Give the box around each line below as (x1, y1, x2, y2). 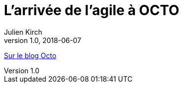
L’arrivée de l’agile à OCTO (4, 2, 180, 19)
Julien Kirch (4, 27, 42, 36)
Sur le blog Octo (4, 51, 57, 60)
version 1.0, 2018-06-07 (4, 36, 81, 44)
